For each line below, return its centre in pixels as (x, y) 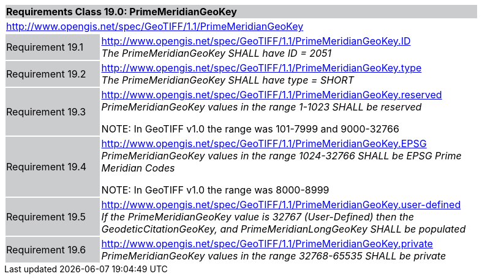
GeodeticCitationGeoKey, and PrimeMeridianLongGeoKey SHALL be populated (284, 229)
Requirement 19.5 (46, 217)
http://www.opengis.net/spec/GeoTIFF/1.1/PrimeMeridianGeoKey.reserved (272, 95)
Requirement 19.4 (47, 167)
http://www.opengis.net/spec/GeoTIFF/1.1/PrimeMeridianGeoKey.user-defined (281, 205)
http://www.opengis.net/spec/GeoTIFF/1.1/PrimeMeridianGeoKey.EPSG (264, 143)
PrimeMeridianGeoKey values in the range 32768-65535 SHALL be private (274, 256)
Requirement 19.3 (46, 112)
